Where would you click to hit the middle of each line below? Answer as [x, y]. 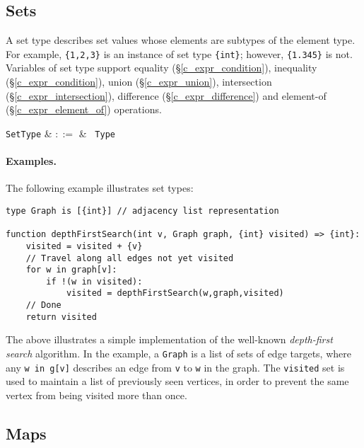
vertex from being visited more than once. [96, 395]
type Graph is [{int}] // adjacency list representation [142, 211]
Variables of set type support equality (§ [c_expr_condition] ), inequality [162, 68]
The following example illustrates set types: [100, 188]
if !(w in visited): [94, 281]
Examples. [31, 161]
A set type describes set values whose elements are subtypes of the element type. [181, 40]
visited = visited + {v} [84, 246]
